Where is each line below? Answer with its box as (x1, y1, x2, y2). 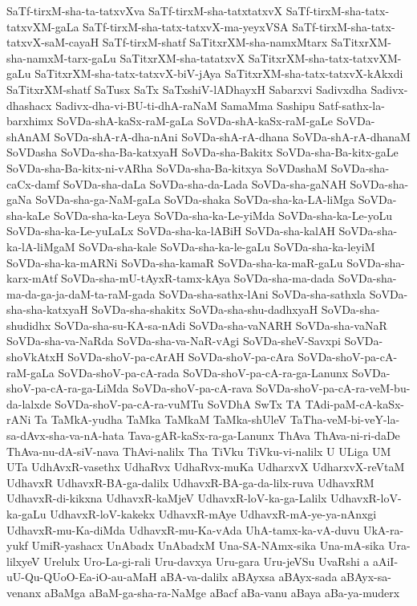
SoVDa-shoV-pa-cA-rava (132, 380, 253, 397)
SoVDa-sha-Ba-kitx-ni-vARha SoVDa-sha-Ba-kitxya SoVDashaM (6, 159, 328, 176)
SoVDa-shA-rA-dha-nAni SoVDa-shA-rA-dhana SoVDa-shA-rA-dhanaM (54, 128, 411, 144)
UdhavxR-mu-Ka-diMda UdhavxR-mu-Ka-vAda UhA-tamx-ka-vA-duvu (6, 521, 360, 538)
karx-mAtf (6, 270, 58, 287)
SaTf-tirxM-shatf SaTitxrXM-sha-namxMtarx (102, 34, 328, 51)
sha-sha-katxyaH (6, 301, 88, 318)
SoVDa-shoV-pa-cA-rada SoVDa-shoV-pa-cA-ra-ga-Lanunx (58, 364, 349, 380)
